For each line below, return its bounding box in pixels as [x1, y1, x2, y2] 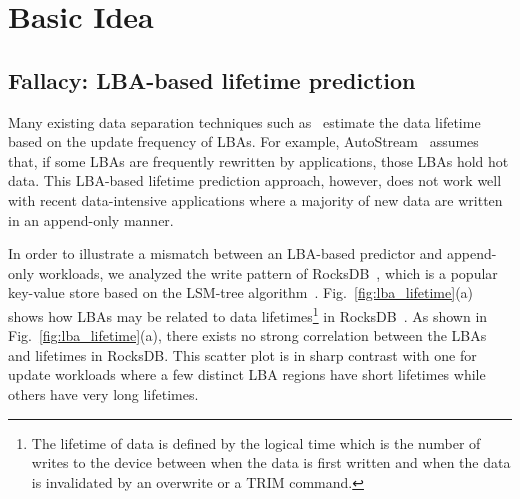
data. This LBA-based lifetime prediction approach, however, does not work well [8, 170, 502, 191]
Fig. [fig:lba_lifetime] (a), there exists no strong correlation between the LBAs [8, 325, 487, 346]
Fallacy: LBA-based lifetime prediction [8, 64, 416, 95]
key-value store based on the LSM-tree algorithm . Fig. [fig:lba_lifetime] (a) [8, 282, 474, 303]
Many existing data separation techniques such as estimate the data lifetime [8, 111, 481, 132]
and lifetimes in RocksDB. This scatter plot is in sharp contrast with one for [8, 344, 477, 365]
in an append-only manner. [8, 209, 174, 230]
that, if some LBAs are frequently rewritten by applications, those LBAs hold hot [8, 150, 509, 171]
